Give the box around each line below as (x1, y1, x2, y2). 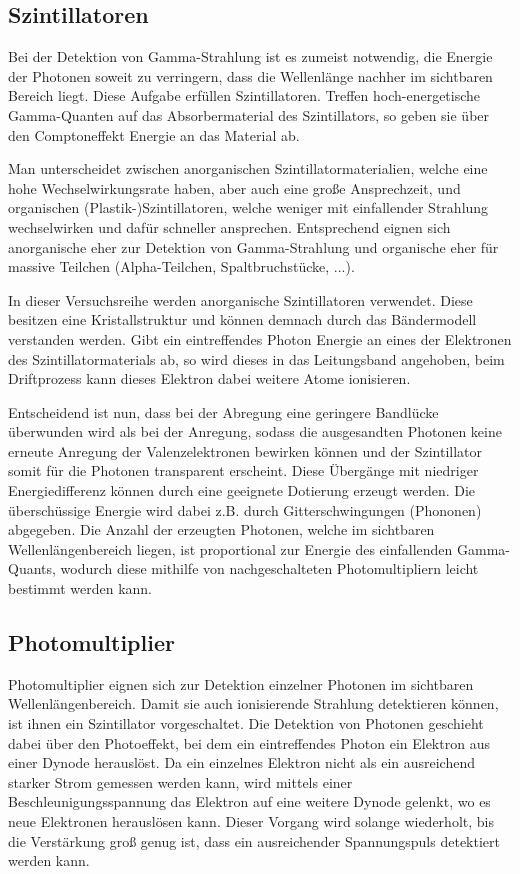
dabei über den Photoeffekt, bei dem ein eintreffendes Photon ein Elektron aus (8, 732, 490, 753)
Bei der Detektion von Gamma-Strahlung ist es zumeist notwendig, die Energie (8, 46, 493, 67)
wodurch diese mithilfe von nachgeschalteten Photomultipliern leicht (60, 558, 479, 579)
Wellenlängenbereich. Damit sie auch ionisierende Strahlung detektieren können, (8, 693, 499, 714)
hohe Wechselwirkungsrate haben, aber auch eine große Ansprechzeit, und (8, 177, 461, 198)
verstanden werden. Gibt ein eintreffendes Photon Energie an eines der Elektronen (8, 328, 512, 349)
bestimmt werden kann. (8, 578, 153, 599)
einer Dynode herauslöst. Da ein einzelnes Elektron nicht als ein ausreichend (8, 752, 476, 773)
